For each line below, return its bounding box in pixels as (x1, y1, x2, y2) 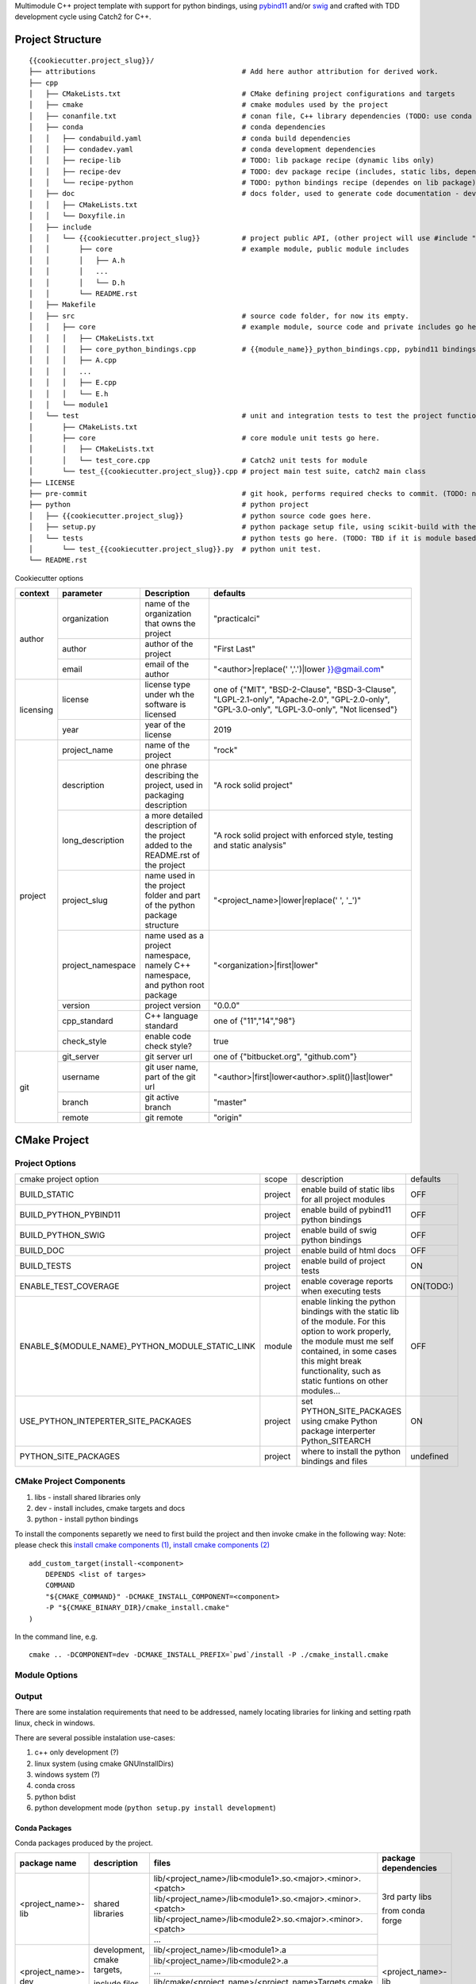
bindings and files (301, 1455, 368, 1467)
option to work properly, (301, 1325, 392, 1336)
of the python (144, 900, 196, 911)
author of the (144, 639, 194, 650)
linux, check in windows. (14, 1718, 95, 1728)
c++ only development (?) (34, 1748, 119, 1757)
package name (19, 1857, 77, 1868)
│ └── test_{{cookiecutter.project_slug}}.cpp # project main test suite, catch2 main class (29, 467, 426, 476)
